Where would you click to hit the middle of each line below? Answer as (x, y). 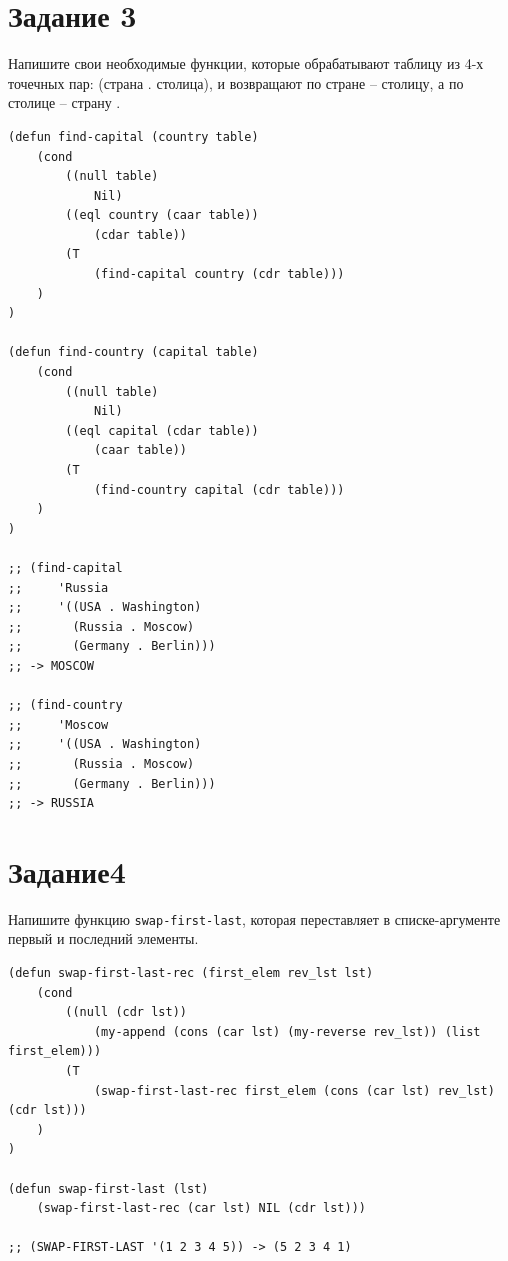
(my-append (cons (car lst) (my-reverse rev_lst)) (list (287, 1031)
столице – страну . (64, 102)
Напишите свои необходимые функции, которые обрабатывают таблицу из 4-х (246, 63)
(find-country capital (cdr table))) (219, 489)
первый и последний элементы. (103, 938)
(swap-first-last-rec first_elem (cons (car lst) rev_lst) (294, 1090)
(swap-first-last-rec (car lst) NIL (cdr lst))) (201, 1208)
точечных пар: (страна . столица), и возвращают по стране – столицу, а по (236, 82)
